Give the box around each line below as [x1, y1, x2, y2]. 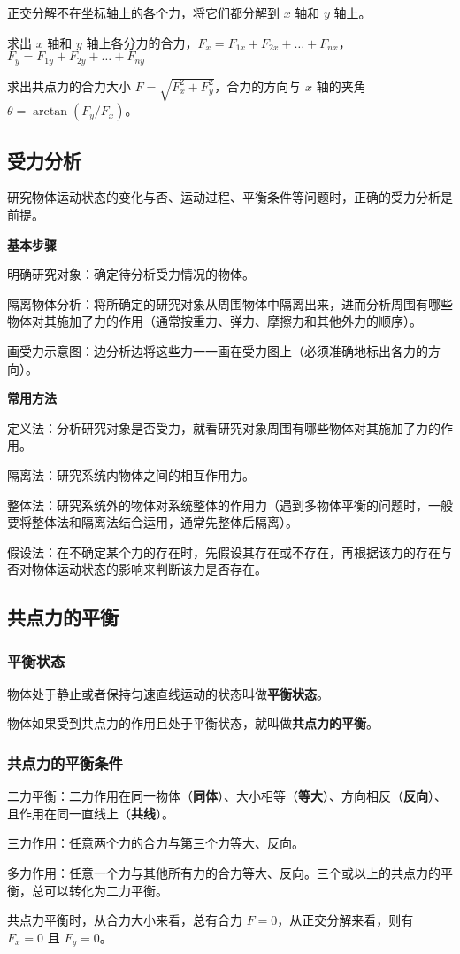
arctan [33, 105, 68, 119]
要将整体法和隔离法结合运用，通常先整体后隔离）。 [7, 513, 298, 531]
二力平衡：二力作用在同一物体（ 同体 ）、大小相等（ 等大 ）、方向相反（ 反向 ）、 [7, 787, 447, 805]
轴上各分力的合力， [86, 33, 198, 51]
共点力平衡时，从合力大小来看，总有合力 [7, 911, 242, 929]
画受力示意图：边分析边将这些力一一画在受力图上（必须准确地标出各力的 [7, 341, 428, 360]
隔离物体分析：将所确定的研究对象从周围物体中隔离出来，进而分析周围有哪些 [7, 294, 453, 313]
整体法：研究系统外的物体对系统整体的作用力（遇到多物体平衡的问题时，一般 [7, 495, 453, 514]
